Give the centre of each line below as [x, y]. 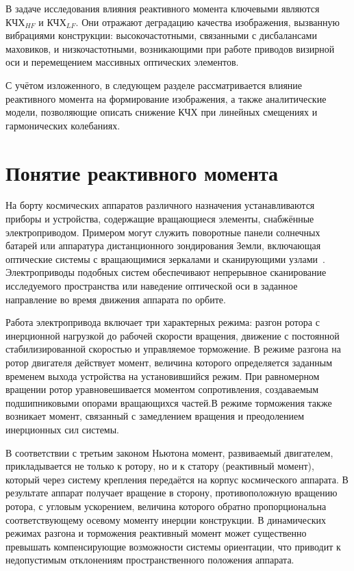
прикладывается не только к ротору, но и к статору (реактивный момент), [160, 466]
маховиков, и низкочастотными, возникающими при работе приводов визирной [170, 48]
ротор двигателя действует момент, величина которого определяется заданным [169, 362]
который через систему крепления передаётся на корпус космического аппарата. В [177, 479]
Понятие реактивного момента [142, 172]
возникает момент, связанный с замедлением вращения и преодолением [155, 416]
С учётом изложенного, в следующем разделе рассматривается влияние [154, 85]
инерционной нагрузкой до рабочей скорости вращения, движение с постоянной [173, 335]
